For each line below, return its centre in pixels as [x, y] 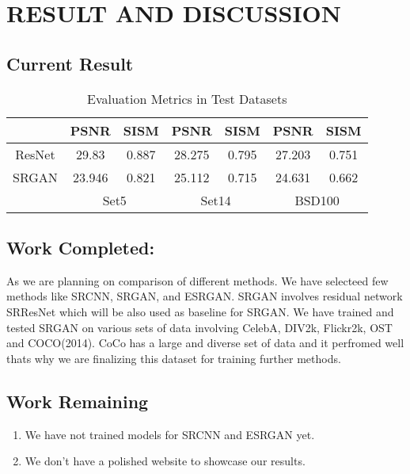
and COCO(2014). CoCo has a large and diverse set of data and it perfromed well [205, 343]
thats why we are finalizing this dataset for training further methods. [174, 358]
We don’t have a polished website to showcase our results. [165, 461]
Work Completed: [81, 247]
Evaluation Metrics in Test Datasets [187, 98]
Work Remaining [78, 401]
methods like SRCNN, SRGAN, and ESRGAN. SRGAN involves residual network [205, 296]
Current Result [70, 63]
